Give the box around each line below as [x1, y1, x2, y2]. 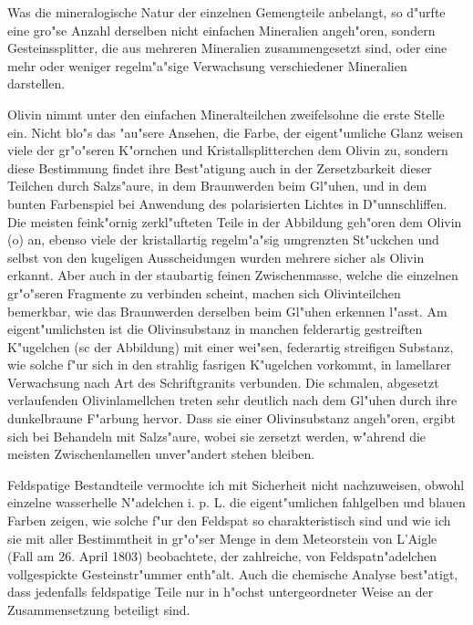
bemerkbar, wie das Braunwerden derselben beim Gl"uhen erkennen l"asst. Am [7, 301, 447, 320]
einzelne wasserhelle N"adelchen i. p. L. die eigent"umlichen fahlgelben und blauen [7, 493, 466, 512]
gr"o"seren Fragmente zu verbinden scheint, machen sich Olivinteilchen [7, 283, 401, 302]
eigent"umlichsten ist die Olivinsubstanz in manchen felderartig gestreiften [7, 319, 423, 339]
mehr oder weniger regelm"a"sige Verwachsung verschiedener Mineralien [7, 56, 407, 75]
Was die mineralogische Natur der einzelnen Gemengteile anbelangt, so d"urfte [7, 3, 446, 21]
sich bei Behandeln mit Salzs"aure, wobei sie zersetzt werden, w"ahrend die [7, 426, 427, 445]
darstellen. [7, 74, 66, 93]
